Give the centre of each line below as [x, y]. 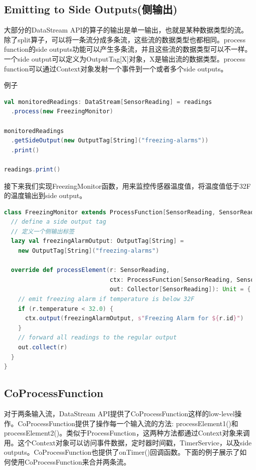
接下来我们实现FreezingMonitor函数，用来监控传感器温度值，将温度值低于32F [128, 185]
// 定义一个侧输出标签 [43, 231]
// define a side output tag [59, 222]
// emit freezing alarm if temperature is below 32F [106, 299]
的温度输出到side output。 [45, 195]
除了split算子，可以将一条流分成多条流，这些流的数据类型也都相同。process [125, 39]
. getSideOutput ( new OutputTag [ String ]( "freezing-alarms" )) [110, 141]
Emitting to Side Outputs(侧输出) [91, 9]
